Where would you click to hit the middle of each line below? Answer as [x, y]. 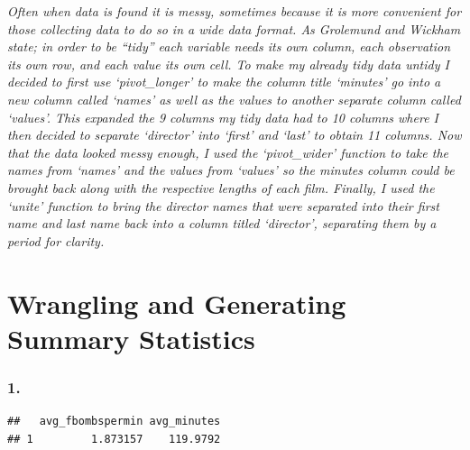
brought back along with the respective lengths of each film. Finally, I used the [221, 187]
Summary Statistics [131, 338]
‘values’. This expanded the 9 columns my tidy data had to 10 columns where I [223, 117]
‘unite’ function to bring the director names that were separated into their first [223, 205]
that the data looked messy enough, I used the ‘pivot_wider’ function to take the [228, 152]
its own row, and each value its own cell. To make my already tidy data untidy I [228, 64]
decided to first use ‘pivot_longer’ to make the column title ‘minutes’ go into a [224, 82]
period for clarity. [56, 240]
